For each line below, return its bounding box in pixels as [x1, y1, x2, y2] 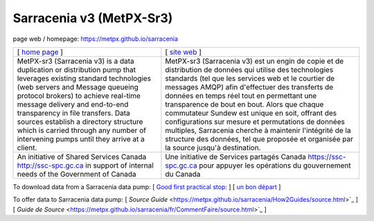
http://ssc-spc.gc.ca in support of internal [17, 160, 154, 170]
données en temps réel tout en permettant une [165, 91, 317, 100]
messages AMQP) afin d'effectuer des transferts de [165, 82, 334, 91]
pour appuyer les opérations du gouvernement [198, 160, 351, 170]
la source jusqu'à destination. [165, 143, 261, 152]
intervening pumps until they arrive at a [17, 134, 145, 143]
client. [17, 143, 37, 152]
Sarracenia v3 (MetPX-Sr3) [12, 10, 173, 26]
